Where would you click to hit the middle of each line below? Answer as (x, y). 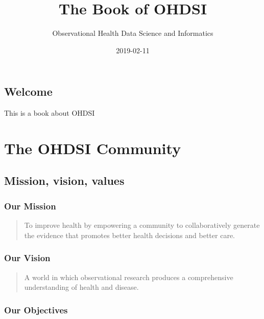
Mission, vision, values (64, 180)
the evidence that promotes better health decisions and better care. (129, 235)
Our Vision (27, 258)
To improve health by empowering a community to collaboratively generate (142, 225)
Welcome (28, 91)
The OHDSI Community (93, 148)
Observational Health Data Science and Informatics (133, 33)
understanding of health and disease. (81, 287)
